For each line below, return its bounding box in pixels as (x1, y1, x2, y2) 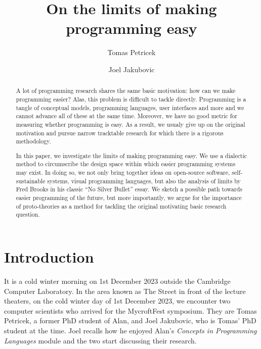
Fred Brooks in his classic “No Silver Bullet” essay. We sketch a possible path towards (16, 185, 242, 193)
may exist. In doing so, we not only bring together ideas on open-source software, (16, 168, 230, 177)
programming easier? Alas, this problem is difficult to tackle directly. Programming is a (16, 94, 246, 103)
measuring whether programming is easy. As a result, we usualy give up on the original (16, 120, 245, 128)
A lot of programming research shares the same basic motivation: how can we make (16, 86, 236, 95)
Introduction (4, 246, 94, 267)
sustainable (16, 176, 46, 185)
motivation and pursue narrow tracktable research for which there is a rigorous (16, 128, 224, 137)
